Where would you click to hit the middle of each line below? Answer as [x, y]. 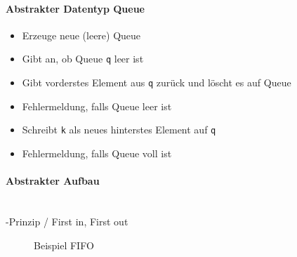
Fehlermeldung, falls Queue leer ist [97, 106]
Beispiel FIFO [64, 245]
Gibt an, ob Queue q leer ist [83, 59]
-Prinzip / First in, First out [67, 221]
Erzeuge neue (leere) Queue [81, 35]
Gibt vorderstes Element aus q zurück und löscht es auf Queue [157, 83]
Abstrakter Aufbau [53, 181]
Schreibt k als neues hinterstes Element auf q [119, 130]
